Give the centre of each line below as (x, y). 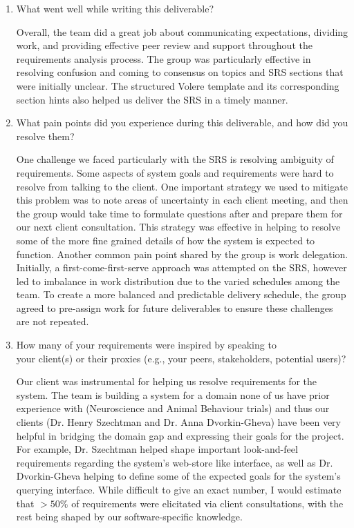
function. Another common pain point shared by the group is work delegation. (182, 254)
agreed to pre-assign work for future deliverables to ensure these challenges (175, 307)
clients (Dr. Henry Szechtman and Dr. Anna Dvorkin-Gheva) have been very (178, 422)
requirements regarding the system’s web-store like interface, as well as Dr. (175, 462)
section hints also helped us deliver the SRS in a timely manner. (152, 99)
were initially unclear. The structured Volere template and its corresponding (178, 85)
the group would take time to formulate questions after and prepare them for (179, 213)
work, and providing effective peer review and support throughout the (164, 45)
